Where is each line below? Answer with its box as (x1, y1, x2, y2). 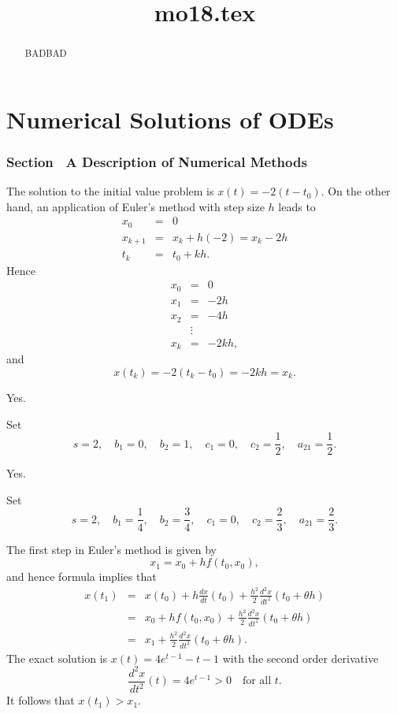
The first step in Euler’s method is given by (6, 541, 217, 557)
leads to (278, 198, 316, 214)
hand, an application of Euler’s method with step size (6, 198, 265, 214)
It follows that (6, 692, 75, 708)
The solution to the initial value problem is (6, 183, 214, 199)
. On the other (321, 183, 391, 199)
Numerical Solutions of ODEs (6, 102, 334, 135)
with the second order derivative (222, 649, 379, 666)
